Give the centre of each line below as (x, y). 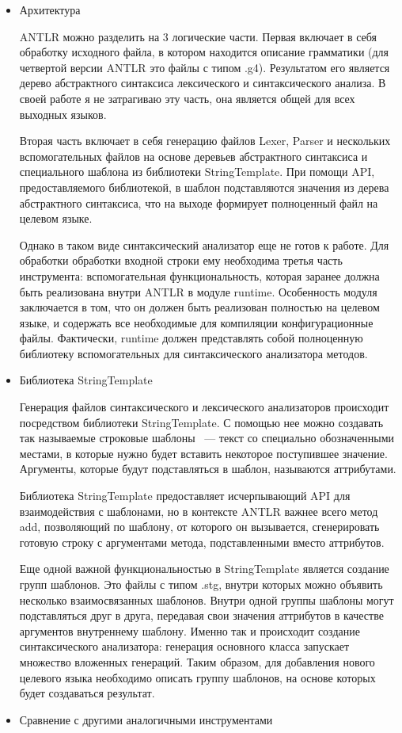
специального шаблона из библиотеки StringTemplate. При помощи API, (197, 172)
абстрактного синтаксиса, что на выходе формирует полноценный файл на (199, 202)
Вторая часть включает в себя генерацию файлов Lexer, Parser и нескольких (205, 141)
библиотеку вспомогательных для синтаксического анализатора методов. (193, 353)
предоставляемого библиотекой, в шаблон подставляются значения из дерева (204, 187)
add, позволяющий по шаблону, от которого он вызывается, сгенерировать (199, 527)
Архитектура (50, 10)
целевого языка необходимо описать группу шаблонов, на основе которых (197, 677)
